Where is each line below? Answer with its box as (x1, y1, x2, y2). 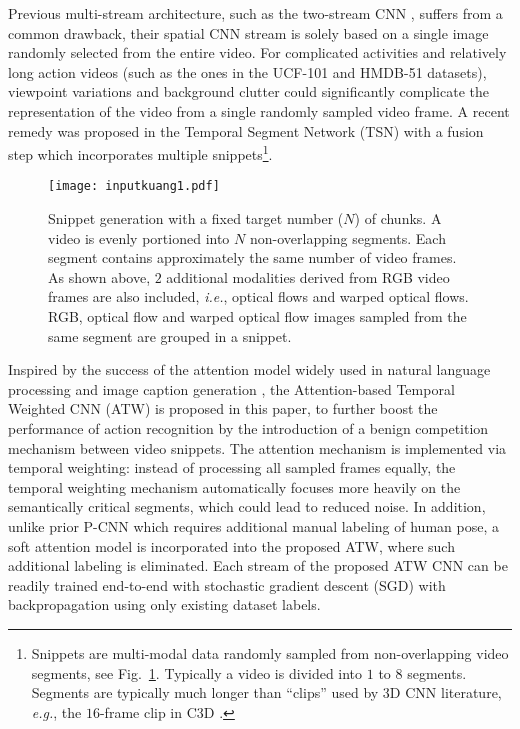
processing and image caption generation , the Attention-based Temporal (8, 378, 455, 399)
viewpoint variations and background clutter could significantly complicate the (8, 81, 489, 102)
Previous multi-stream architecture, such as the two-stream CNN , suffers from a (8, 3, 503, 23)
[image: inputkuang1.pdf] (48, 179, 220, 194)
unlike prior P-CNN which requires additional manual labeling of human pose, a (8, 515, 499, 536)
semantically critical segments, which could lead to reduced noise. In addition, (8, 496, 486, 517)
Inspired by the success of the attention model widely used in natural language (8, 359, 491, 380)
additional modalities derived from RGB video (166, 266, 450, 287)
